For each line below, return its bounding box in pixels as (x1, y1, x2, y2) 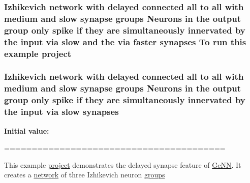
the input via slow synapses (4, 105, 119, 118)
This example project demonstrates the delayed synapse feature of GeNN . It (4, 159, 241, 170)
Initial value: (4, 125, 49, 136)
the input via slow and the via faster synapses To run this (4, 35, 246, 48)
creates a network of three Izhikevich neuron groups (4, 169, 165, 180)
